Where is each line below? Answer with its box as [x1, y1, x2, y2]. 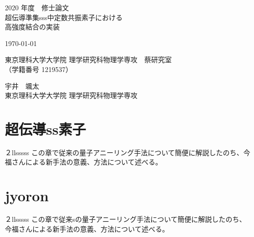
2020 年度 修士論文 [5, 2, 69, 12]
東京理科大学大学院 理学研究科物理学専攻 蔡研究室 [5, 54, 172, 65]
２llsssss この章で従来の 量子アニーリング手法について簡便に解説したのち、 [5, 147, 244, 157]
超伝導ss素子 [5, 118, 86, 139]
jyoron [5, 186, 49, 206]
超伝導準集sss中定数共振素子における [5, 12, 123, 22]
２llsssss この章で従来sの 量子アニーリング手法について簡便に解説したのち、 [5, 214, 246, 224]
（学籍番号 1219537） [5, 64, 72, 74]
